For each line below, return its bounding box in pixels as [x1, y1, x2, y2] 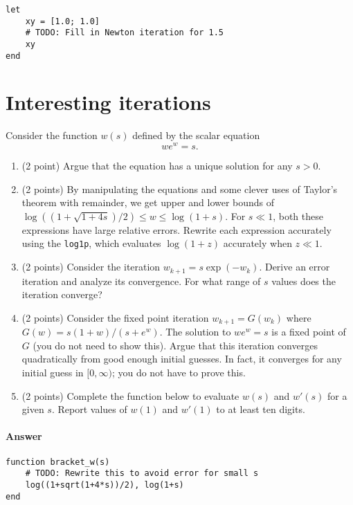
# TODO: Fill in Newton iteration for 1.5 [25, 28, 224, 38]
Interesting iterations [6, 88, 211, 116]
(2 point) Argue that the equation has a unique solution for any [21, 158, 293, 173]
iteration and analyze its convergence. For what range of [21, 273, 261, 288]
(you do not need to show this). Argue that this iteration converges [33, 338, 318, 352]
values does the [271, 273, 336, 288]
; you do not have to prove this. [111, 365, 246, 379]
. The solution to [159, 324, 231, 339]
